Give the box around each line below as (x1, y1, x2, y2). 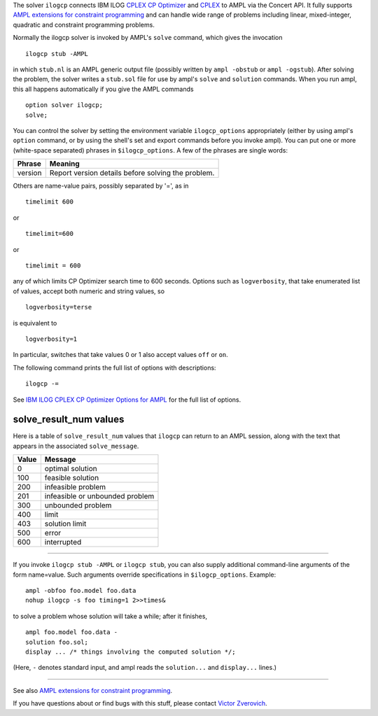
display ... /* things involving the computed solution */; (25, 647, 236, 656)
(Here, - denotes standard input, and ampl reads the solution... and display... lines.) (13, 664, 276, 672)
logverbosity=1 (25, 335, 78, 343)
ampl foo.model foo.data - (25, 629, 118, 636)
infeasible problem (44, 482, 106, 492)
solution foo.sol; (25, 638, 89, 646)
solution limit (44, 519, 87, 528)
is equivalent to (13, 318, 57, 327)
